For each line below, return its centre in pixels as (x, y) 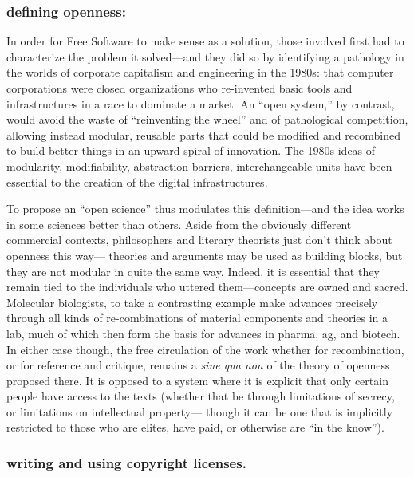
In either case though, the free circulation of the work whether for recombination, (205, 349)
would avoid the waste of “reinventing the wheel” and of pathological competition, (207, 119)
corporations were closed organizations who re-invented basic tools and (179, 88)
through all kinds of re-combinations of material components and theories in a (197, 318)
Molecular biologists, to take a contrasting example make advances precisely (192, 302)
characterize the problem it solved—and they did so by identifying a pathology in (205, 56)
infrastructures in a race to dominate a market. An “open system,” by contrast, (201, 103)
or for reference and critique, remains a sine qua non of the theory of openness (198, 365)
